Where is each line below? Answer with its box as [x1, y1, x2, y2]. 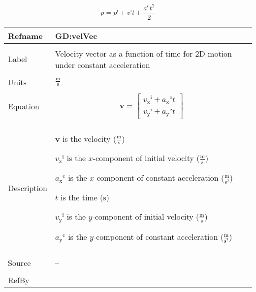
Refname [8, 30, 43, 41]
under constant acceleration [55, 59, 150, 70]
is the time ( [61, 191, 103, 203]
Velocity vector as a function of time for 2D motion [55, 47, 232, 59]
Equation [8, 100, 39, 112]
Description [8, 182, 47, 194]
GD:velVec [55, 30, 97, 41]
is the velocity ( [62, 132, 116, 144]
